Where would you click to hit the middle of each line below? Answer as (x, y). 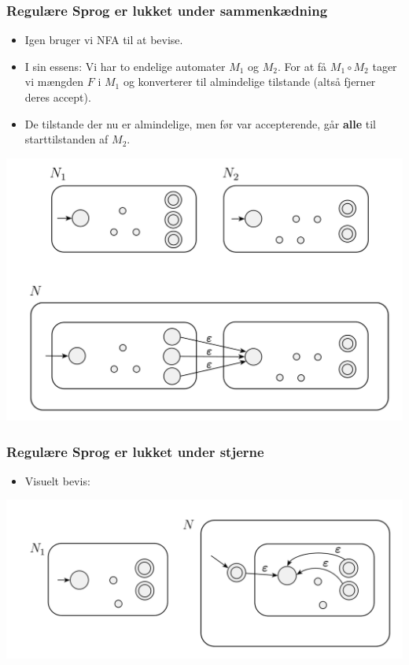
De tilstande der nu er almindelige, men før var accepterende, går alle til (200, 123)
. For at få (302, 66)
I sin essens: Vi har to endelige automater (125, 66)
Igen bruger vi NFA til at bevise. (104, 40)
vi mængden (54, 82)
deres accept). (58, 97)
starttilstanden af (66, 139)
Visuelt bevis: (57, 480)
